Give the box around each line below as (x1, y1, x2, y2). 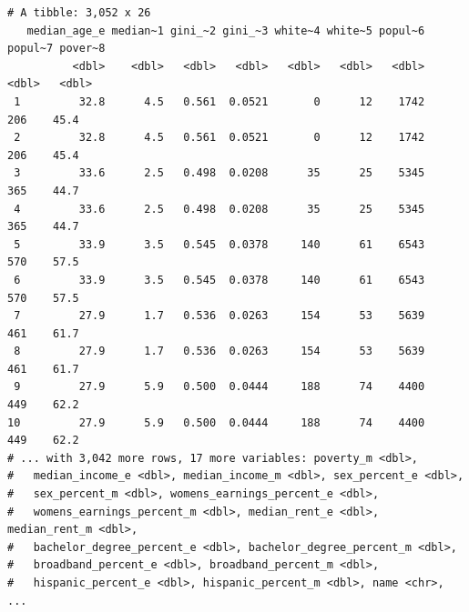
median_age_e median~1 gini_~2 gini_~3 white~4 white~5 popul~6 (26, 24, 425, 37)
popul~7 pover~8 (7, 42, 106, 55)
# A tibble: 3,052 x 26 (7, 6, 151, 19)
